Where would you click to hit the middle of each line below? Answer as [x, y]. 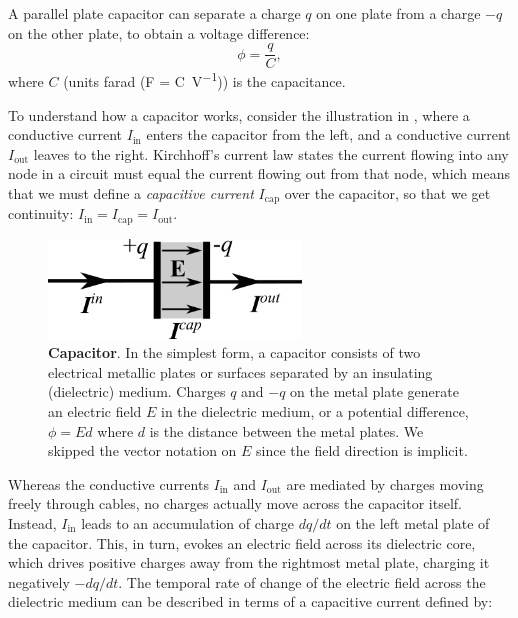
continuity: [41, 213]
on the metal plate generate [374, 391]
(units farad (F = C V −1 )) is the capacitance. [204, 79]
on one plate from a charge [398, 13]
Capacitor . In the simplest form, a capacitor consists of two [234, 352]
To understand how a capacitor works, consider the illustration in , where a [239, 114]
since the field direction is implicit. [362, 450]
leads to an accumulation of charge [187, 522]
